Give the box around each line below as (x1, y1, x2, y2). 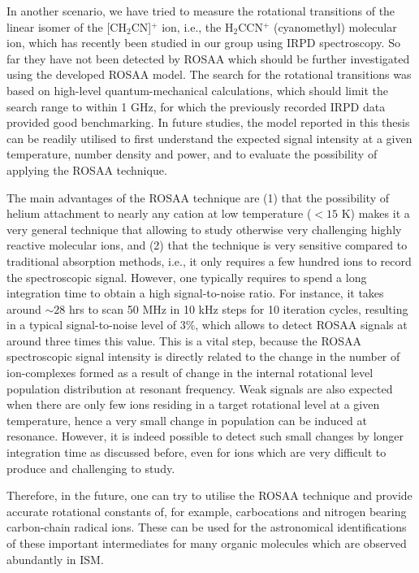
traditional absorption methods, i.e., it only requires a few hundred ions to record (6, 252, 412, 269)
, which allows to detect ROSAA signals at (195, 316, 408, 333)
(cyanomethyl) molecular (273, 18, 397, 35)
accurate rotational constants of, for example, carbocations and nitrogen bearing (6, 502, 407, 519)
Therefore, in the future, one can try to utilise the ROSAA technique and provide (6, 487, 413, 504)
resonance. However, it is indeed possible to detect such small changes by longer (6, 428, 404, 445)
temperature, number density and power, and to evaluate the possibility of (6, 145, 378, 163)
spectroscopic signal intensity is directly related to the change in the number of (6, 348, 400, 365)
